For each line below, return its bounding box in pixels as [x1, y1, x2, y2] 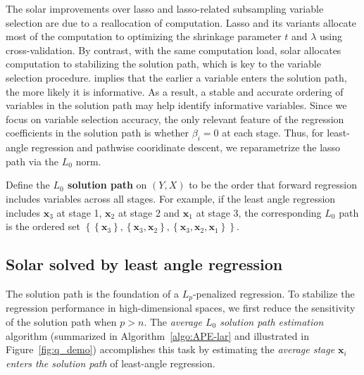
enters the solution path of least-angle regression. [6, 355, 215, 370]
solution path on [68, 177, 147, 192]
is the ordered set [6, 219, 80, 234]
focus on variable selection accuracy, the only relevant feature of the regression [6, 111, 344, 126]
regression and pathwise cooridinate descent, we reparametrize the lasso [31, 140, 341, 155]
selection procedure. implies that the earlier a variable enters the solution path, [6, 70, 347, 84]
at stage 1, [56, 205, 102, 220]
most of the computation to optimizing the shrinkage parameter [6, 29, 282, 44]
